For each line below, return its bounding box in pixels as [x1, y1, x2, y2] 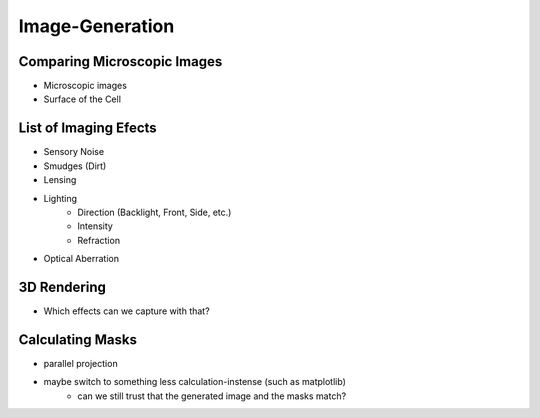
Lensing [43, 174, 77, 186]
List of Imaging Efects [18, 120, 157, 137]
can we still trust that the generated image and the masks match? [77, 390, 347, 402]
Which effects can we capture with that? [43, 305, 210, 317]
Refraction [77, 234, 120, 246]
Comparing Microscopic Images [18, 53, 223, 70]
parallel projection [43, 357, 119, 369]
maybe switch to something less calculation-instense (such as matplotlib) [43, 376, 347, 388]
